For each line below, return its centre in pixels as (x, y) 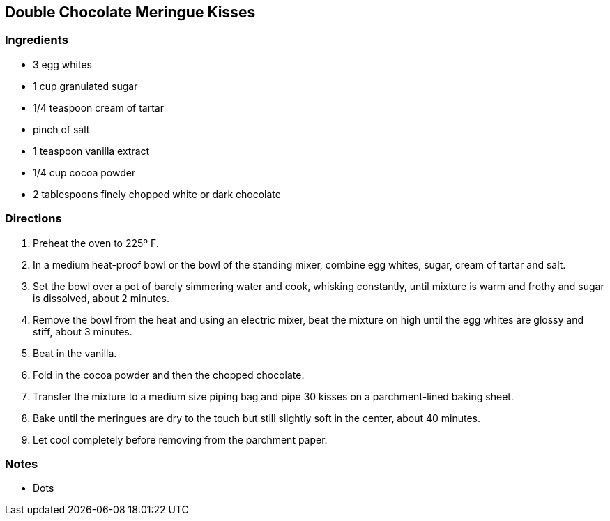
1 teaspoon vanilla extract (91, 151)
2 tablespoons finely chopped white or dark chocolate (157, 194)
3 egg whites (62, 64)
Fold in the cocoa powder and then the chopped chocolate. (169, 375)
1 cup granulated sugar (85, 86)
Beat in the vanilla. (75, 353)
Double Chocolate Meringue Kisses (130, 12)
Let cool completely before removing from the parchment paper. (180, 439)
